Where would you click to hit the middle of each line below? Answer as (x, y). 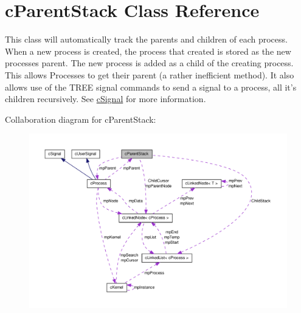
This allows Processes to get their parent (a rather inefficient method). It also (150, 74)
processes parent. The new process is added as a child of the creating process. (149, 63)
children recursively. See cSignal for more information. (106, 99)
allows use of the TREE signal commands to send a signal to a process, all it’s (151, 87)
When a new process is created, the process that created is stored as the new (148, 51)
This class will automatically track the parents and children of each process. (146, 39)
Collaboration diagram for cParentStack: (81, 119)
